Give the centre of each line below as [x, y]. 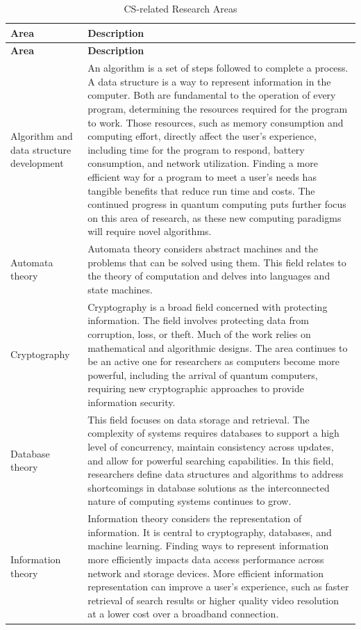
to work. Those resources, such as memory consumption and [216, 122]
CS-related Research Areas [180, 8]
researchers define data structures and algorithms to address [216, 474]
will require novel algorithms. [150, 231]
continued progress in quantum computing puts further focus [217, 204]
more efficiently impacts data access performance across [206, 559]
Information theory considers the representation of [195, 518]
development [37, 163]
